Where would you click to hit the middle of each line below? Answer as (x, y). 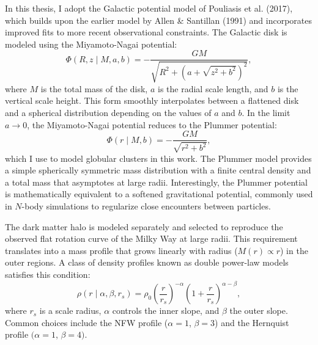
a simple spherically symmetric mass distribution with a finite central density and (158, 170)
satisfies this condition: (48, 274)
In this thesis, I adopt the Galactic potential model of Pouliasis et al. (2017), (149, 8)
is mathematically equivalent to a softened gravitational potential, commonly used (159, 194)
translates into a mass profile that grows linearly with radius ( (121, 250)
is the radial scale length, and (213, 88)
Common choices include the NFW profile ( (87, 322)
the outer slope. (259, 310)
